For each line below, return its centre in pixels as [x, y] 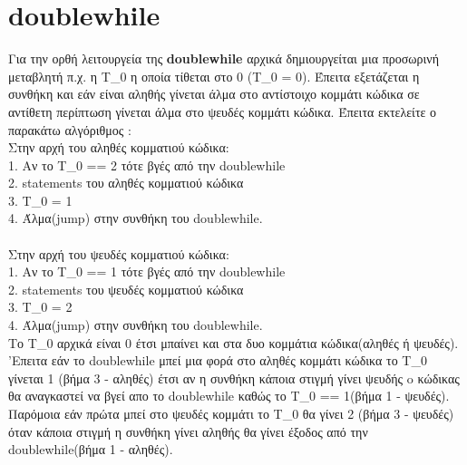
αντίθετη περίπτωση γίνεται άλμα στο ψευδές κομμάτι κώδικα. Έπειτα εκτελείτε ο [223, 111]
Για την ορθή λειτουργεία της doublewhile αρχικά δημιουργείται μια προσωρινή [224, 58]
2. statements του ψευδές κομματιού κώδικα [126, 289]
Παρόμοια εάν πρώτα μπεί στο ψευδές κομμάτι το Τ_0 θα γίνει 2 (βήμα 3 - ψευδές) [231, 413]
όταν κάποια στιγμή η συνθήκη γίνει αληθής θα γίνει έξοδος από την [188, 431]
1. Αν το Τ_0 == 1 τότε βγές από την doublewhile [147, 271]
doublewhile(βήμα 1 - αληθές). [91, 449]
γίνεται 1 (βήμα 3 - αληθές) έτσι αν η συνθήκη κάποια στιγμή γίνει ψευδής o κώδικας [234, 378]
